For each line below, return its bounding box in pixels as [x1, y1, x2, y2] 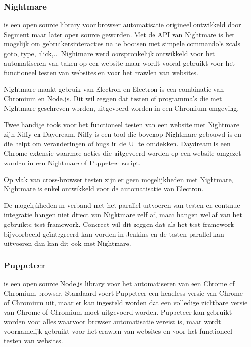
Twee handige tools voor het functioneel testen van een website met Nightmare [4, 119, 239, 129]
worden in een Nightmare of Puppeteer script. [4, 157, 141, 167]
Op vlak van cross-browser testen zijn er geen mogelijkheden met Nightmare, [4, 174, 233, 184]
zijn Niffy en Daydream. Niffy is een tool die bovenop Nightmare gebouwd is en [4, 129, 241, 139]
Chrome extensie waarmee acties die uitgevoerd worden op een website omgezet [4, 148, 241, 158]
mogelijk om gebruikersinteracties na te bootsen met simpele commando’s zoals [4, 39, 241, 49]
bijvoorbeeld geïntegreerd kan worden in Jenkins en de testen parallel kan [4, 228, 224, 239]
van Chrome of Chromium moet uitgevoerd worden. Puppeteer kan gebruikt [4, 306, 232, 317]
